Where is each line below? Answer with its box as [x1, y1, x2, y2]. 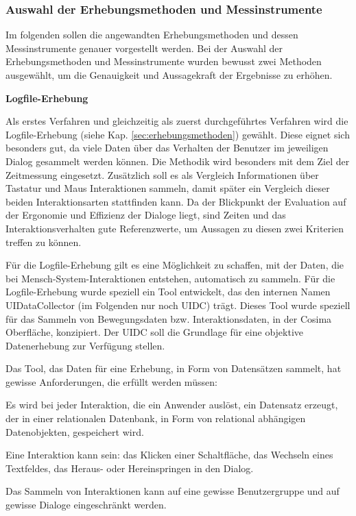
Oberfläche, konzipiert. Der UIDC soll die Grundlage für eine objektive [5, 325, 304, 339]
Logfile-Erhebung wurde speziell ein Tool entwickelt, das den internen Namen [5, 284, 331, 299]
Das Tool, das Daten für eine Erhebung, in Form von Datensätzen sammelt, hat [5, 361, 342, 376]
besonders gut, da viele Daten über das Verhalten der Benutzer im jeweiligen [5, 140, 329, 155]
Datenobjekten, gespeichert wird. [5, 424, 144, 439]
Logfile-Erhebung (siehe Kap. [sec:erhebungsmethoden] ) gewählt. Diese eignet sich [5, 127, 350, 141]
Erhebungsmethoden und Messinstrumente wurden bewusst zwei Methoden [5, 54, 322, 69]
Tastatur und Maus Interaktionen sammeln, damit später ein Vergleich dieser [5, 181, 330, 195]
